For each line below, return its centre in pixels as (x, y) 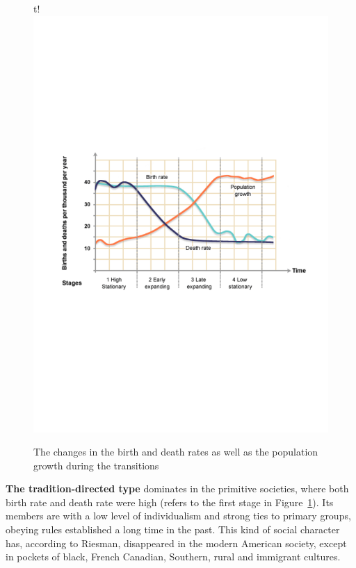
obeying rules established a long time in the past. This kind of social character (173, 529)
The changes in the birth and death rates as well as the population (176, 452)
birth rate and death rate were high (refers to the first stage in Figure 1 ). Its (170, 502)
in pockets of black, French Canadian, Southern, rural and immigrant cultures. (173, 557)
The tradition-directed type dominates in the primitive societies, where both (177, 488)
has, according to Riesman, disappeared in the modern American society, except (176, 543)
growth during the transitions (96, 465)
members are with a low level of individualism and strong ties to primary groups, (178, 516)
